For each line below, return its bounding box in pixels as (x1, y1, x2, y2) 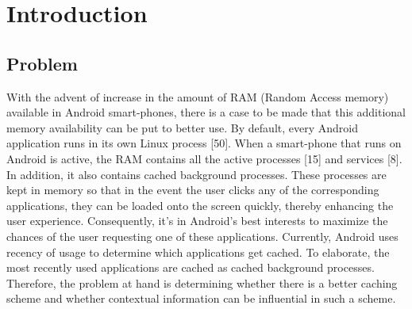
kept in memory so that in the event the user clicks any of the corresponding (6, 181, 379, 198)
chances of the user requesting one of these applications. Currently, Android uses (6, 227, 399, 244)
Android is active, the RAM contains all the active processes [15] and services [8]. (6, 150, 402, 166)
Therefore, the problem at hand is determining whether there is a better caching (6, 274, 398, 291)
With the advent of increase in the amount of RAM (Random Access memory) (6, 88, 389, 105)
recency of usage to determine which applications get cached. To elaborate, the (6, 243, 390, 260)
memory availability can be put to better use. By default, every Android (6, 119, 359, 135)
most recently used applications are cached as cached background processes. (6, 259, 375, 276)
